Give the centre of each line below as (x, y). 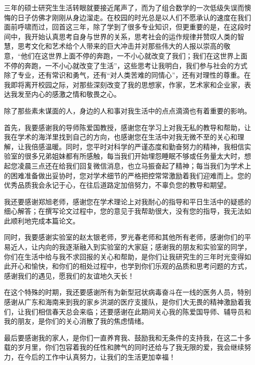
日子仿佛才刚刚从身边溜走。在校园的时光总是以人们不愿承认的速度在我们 (134, 17)
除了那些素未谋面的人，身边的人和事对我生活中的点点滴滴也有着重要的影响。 (127, 110)
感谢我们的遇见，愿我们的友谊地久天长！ (69, 275)
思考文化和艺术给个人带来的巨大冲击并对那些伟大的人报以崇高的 (120, 46)
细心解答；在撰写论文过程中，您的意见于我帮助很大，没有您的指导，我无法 (124, 211)
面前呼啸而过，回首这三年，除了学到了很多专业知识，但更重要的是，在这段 (124, 27)
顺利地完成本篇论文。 (45, 220)
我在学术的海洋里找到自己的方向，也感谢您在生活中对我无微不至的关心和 (121, 137)
